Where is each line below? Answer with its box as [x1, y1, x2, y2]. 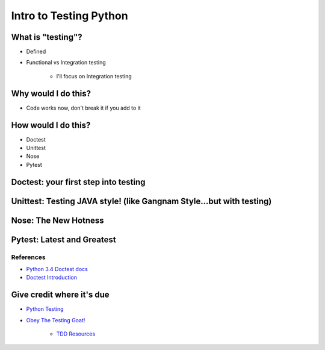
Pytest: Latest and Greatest [11, 234, 117, 245]
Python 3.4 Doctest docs [26, 266, 88, 273]
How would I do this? [11, 120, 91, 130]
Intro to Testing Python [11, 9, 129, 22]
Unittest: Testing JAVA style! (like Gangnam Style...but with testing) [11, 196, 272, 206]
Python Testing [26, 305, 64, 313]
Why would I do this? [11, 88, 91, 99]
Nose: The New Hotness [11, 215, 105, 225]
